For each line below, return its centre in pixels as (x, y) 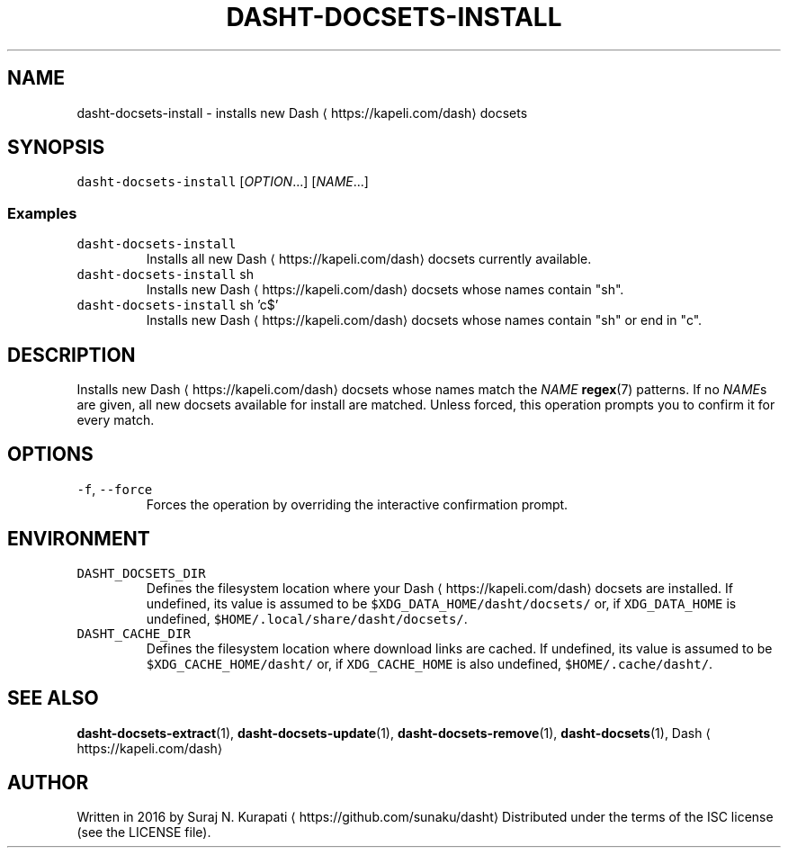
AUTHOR (48, 782)
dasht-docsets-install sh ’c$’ (178, 305)
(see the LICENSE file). (144, 832)
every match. (116, 420)
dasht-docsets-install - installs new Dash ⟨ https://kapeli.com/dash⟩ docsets (302, 112)
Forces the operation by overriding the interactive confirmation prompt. (357, 504)
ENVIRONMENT (79, 539)
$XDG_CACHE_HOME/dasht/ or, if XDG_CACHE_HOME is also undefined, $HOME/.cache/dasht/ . (430, 663)
